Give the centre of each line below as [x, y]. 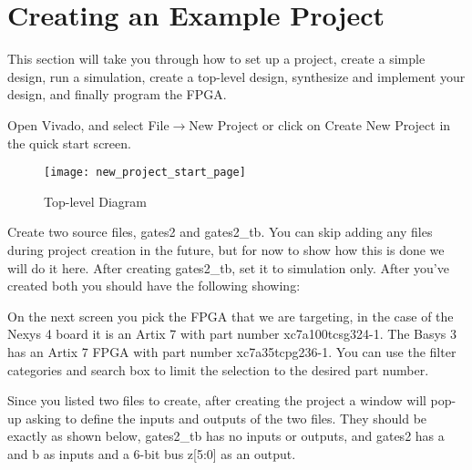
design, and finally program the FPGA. [117, 94]
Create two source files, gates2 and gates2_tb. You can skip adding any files [220, 232]
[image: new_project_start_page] [145, 173]
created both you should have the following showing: [154, 286]
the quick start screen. [69, 143]
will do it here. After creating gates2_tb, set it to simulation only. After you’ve [228, 267]
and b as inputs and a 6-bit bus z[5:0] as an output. [152, 453]
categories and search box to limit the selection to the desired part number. [218, 369]
